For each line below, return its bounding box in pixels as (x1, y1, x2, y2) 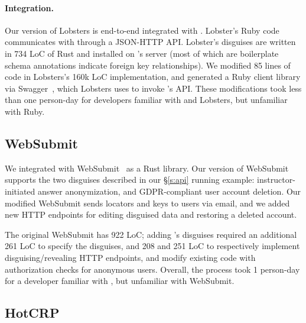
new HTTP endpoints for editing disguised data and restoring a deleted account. (5, 208, 297, 221)
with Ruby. (5, 105, 45, 117)
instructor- (257, 173, 295, 186)
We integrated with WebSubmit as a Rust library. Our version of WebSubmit (5, 161, 289, 174)
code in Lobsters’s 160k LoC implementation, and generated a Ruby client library (5, 70, 301, 83)
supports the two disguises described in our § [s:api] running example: (5, 173, 255, 186)
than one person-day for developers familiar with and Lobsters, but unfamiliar (5, 93, 288, 106)
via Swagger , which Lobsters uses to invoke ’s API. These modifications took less (5, 82, 302, 94)
